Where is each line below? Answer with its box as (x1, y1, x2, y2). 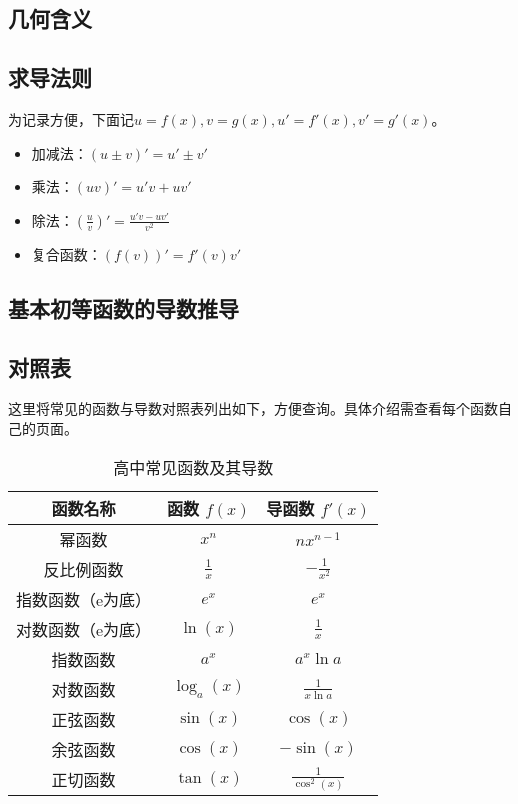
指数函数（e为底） (16, 587, 152, 611)
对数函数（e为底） (16, 617, 152, 641)
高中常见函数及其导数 (113, 455, 274, 479)
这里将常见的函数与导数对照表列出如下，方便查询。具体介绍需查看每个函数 (8, 398, 498, 419)
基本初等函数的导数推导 (8, 292, 239, 323)
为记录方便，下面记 (8, 108, 134, 129)
